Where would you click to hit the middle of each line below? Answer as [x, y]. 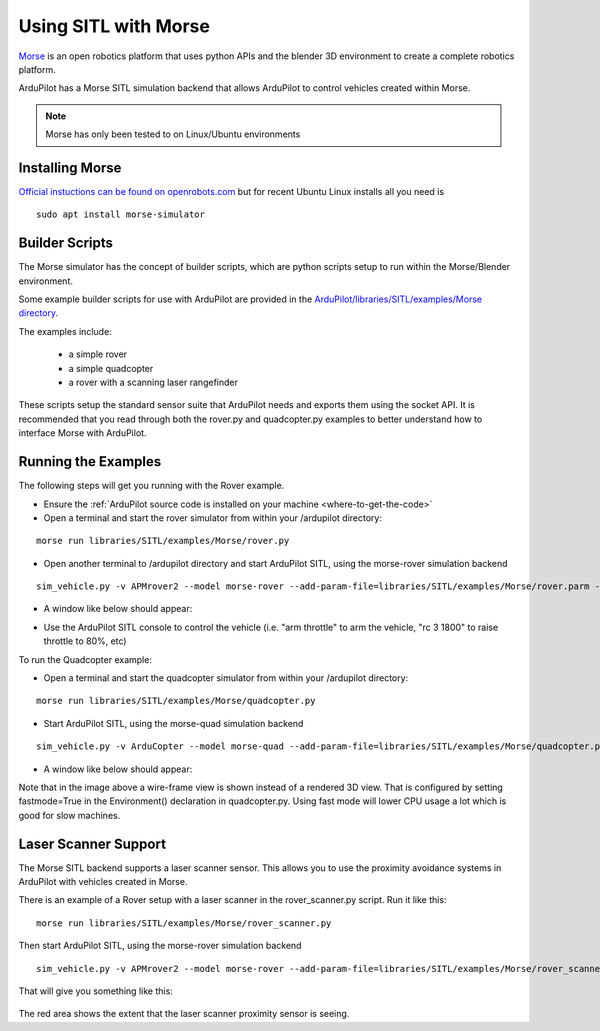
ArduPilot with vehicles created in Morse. [103, 882]
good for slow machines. [69, 815]
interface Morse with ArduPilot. [82, 433]
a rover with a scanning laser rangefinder [153, 382]
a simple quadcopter [111, 368]
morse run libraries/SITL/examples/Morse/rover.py [163, 541]
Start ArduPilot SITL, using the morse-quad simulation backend [173, 723]
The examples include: [65, 331]
